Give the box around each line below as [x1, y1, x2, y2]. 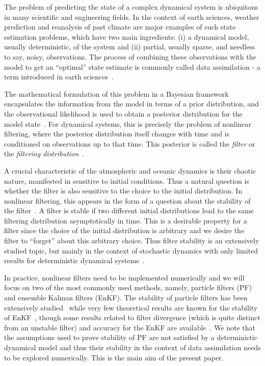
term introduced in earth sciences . [4, 71, 114, 82]
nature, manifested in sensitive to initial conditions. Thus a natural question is [4, 175, 249, 186]
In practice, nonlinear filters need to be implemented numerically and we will [4, 272, 245, 283]
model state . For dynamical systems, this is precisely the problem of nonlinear [4, 118, 252, 129]
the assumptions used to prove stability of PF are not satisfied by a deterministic [4, 332, 257, 343]
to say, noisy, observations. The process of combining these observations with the [4, 51, 256, 62]
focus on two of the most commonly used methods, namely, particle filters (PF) [4, 282, 252, 293]
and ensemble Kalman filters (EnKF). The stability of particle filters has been [4, 292, 248, 303]
